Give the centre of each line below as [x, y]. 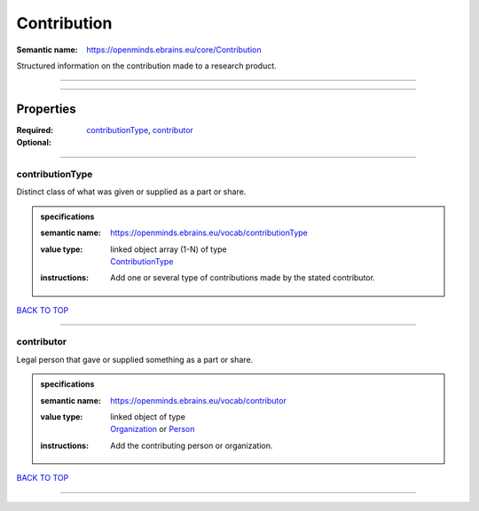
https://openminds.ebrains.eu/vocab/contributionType [209, 233]
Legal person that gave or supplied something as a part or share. [135, 359]
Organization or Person [153, 429]
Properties [46, 109]
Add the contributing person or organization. [192, 445]
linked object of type [148, 417]
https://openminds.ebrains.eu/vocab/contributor [199, 400]
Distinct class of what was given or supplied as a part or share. [131, 192]
